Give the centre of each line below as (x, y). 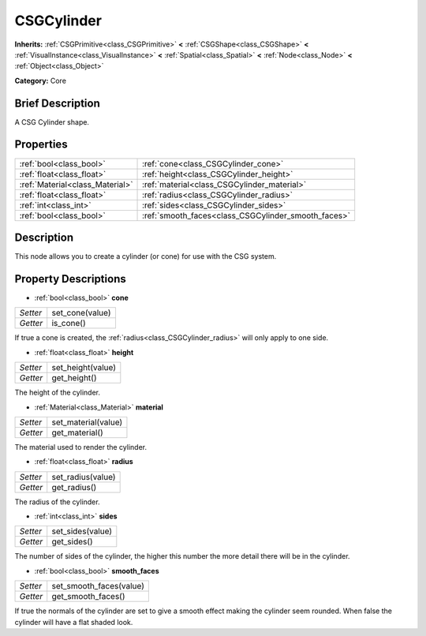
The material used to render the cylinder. (81, 447)
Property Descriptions (70, 279)
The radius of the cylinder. (57, 502)
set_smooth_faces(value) (98, 586)
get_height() (74, 378)
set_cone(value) (81, 313)
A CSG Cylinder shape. (52, 122)
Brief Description (57, 103)
